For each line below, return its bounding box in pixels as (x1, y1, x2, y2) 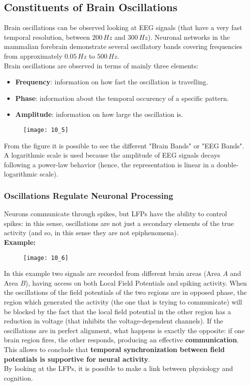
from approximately (4, 50, 63, 61)
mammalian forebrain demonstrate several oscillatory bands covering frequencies (4, 41, 242, 51)
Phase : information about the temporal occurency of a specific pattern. (15, 93, 229, 103)
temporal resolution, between (4, 32, 90, 42)
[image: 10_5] (23, 126, 69, 133)
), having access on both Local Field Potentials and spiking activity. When (25, 277, 247, 288)
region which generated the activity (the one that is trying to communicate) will (4, 297, 242, 307)
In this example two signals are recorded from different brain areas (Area (4, 268, 221, 278)
